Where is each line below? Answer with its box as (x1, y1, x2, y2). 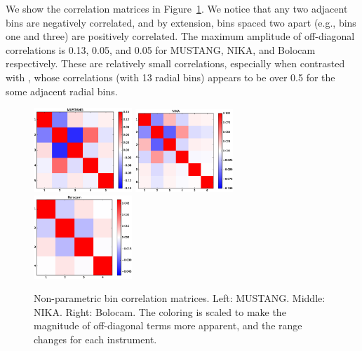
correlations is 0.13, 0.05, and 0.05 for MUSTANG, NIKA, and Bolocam (6, 42, 316, 57)
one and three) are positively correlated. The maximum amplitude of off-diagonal (6, 29, 355, 43)
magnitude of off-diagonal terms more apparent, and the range (34, 318, 302, 333)
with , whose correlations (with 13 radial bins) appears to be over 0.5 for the (6, 69, 335, 84)
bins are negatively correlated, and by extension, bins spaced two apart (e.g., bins (6, 15, 356, 29)
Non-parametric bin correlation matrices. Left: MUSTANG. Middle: (34, 291, 326, 305)
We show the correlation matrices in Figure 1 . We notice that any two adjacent (6, 1, 348, 15)
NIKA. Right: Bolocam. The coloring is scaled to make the (34, 304, 286, 319)
